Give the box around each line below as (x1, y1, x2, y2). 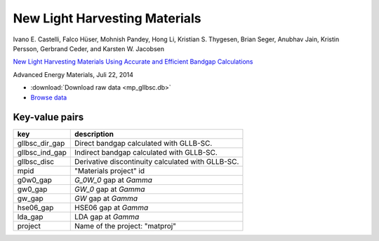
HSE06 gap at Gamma (74, 203, 149, 213)
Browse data (30, 93, 67, 102)
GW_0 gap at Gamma (74, 184, 145, 194)
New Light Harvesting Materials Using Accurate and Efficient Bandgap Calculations (13, 57, 253, 66)
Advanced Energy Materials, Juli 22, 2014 (13, 70, 133, 78)
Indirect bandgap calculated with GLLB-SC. (74, 148, 218, 158)
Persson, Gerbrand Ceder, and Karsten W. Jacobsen (13, 44, 165, 53)
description (74, 130, 114, 139)
